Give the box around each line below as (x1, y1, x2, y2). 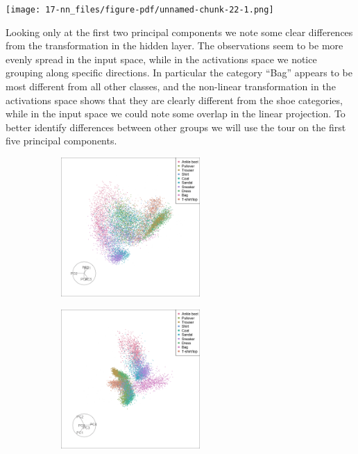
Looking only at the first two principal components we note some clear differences (6, 24, 353, 39)
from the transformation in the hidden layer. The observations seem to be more (6, 38, 343, 53)
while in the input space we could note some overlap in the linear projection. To (6, 106, 346, 121)
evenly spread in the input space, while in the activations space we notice (6, 51, 317, 66)
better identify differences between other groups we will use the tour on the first (6, 119, 346, 134)
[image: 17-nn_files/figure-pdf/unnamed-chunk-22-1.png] (6, 5, 274, 15)
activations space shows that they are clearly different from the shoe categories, (6, 92, 343, 107)
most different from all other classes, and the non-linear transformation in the (6, 79, 336, 94)
